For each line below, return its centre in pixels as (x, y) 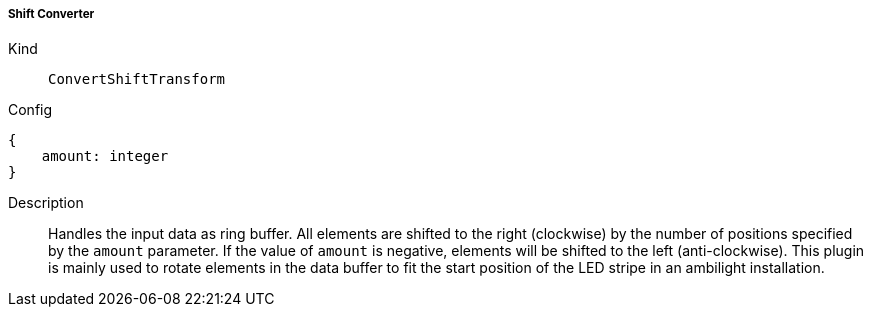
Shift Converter (51, 14)
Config (30, 110)
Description (46, 203)
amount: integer (105, 156)
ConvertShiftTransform (137, 79)
